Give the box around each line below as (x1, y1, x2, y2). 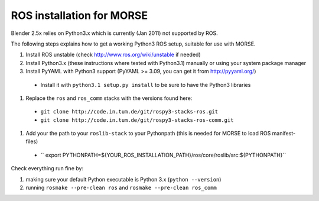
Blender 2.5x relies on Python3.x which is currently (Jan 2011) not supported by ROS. (11, 30, 218, 37)
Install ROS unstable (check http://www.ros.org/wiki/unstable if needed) (25, 51, 201, 59)
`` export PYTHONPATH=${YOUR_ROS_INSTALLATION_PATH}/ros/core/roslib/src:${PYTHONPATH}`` (40, 151, 287, 158)
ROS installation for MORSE (11, 9, 148, 22)
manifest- (272, 130, 295, 137)
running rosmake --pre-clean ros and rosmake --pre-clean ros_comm (25, 184, 217, 192)
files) (25, 138, 38, 145)
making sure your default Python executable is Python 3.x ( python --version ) (25, 176, 222, 183)
